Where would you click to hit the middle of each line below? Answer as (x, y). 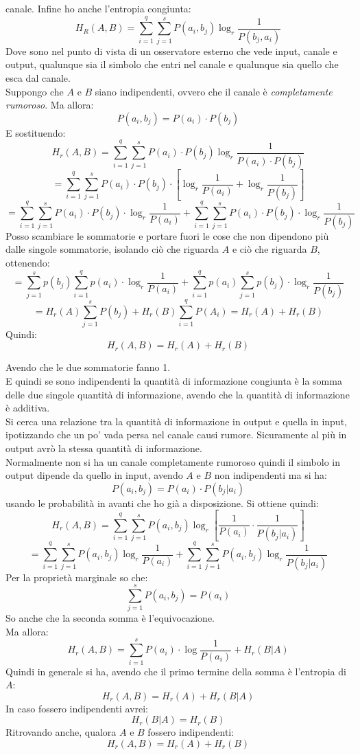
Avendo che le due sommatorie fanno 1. (88, 367)
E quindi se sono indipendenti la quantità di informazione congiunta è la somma (174, 381)
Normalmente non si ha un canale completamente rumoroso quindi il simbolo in (173, 461)
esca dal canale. (38, 78)
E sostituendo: (36, 132)
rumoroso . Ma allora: (50, 105)
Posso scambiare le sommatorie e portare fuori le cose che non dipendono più (167, 235)
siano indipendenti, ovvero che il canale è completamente (214, 91)
